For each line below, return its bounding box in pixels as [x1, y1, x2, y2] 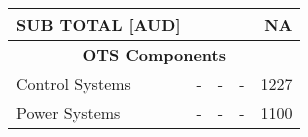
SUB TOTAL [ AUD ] [16, 13, 181, 36]
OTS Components [82, 43, 226, 66]
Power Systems [16, 101, 121, 124]
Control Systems [16, 72, 131, 95]
